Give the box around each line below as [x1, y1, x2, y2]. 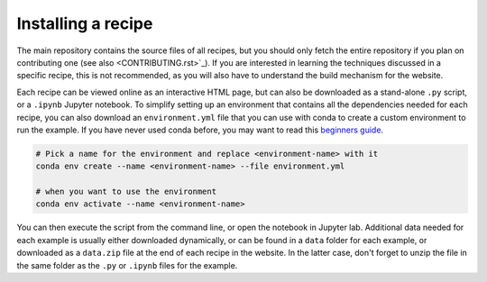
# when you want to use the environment [35, 186, 216, 197]
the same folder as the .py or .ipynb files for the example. [16, 259, 238, 270]
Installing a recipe [16, 14, 153, 33]
